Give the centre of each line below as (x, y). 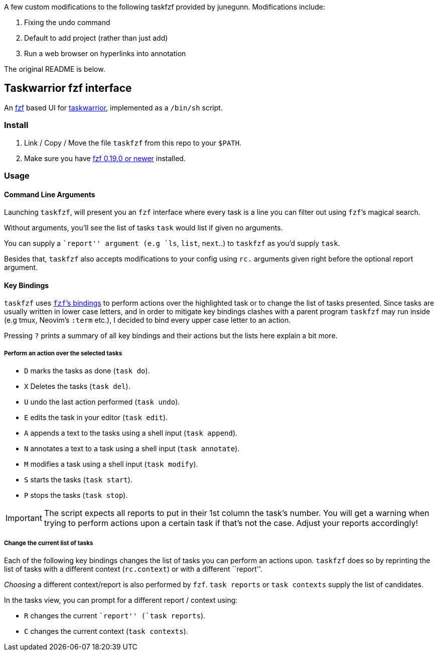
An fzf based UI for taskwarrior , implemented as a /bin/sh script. (113, 107)
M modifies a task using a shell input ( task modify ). (111, 464)
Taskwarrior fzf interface (68, 88)
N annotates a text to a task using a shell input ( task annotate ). (132, 449)
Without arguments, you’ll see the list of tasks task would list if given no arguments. (143, 228)
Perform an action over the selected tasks (63, 353)
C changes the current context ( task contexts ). (106, 631)
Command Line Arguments (50, 194)
